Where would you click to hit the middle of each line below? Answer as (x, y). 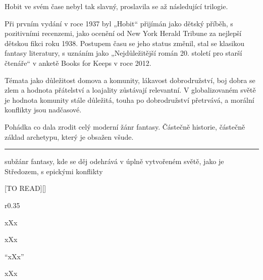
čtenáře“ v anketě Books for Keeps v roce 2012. (78, 63)
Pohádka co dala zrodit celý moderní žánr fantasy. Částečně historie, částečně (125, 126)
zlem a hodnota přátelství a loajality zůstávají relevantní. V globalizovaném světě (130, 90)
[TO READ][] (25, 188)
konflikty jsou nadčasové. (43, 110)
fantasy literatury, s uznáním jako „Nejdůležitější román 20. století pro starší (123, 53)
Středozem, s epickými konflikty (54, 171)
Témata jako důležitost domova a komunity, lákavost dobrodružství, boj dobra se (130, 80)
